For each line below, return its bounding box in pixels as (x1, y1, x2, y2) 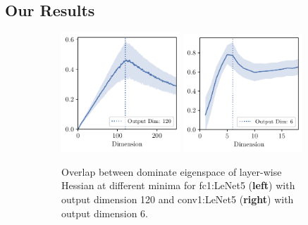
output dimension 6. (61, 205, 148, 220)
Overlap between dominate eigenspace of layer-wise (61, 164, 282, 179)
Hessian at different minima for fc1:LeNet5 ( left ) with (61, 178, 295, 193)
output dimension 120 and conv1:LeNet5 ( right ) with (61, 191, 294, 206)
